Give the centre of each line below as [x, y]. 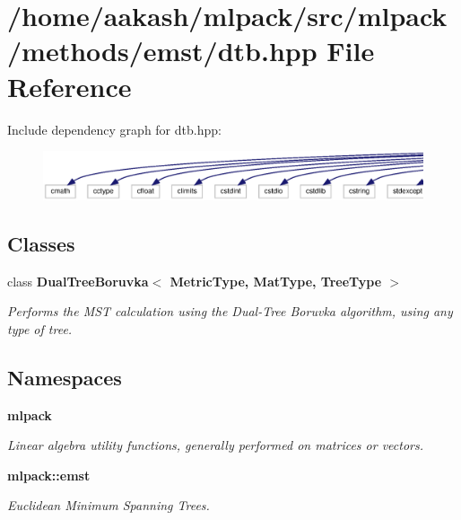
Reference [70, 86]
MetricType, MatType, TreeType [276, 281]
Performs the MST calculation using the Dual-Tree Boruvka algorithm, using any [230, 311]
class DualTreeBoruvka [78, 281]
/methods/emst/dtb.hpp [162, 51]
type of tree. [40, 328]
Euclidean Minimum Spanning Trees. [109, 505]
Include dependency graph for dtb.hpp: [114, 129]
